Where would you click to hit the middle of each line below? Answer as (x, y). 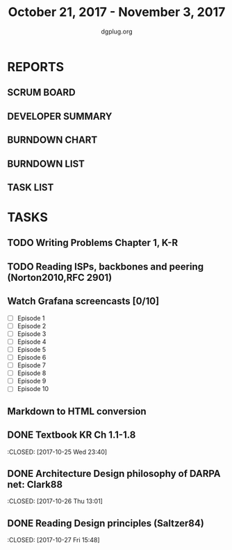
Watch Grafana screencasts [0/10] (83, 301)
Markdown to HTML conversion (77, 411)
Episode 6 (32, 357)
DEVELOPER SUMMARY (60, 116)
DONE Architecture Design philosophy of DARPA (114, 474)
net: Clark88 (35, 484)
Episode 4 (32, 342)
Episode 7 (32, 365)
